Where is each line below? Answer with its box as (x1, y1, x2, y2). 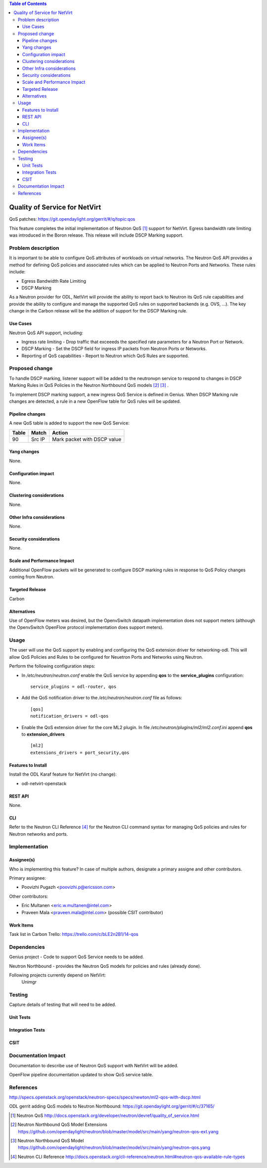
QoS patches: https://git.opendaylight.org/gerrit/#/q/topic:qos (9, 216, 135, 222)
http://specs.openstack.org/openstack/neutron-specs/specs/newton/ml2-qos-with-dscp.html (9, 1094, 201, 1101)
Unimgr (21, 979, 37, 985)
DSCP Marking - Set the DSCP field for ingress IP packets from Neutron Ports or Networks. (21, 346, 207, 352)
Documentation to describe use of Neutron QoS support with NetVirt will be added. (9, 1062, 178, 1068)
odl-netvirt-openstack (21, 780, 67, 786)
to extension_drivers (21, 731, 65, 737)
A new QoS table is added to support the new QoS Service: (9, 420, 130, 426)
